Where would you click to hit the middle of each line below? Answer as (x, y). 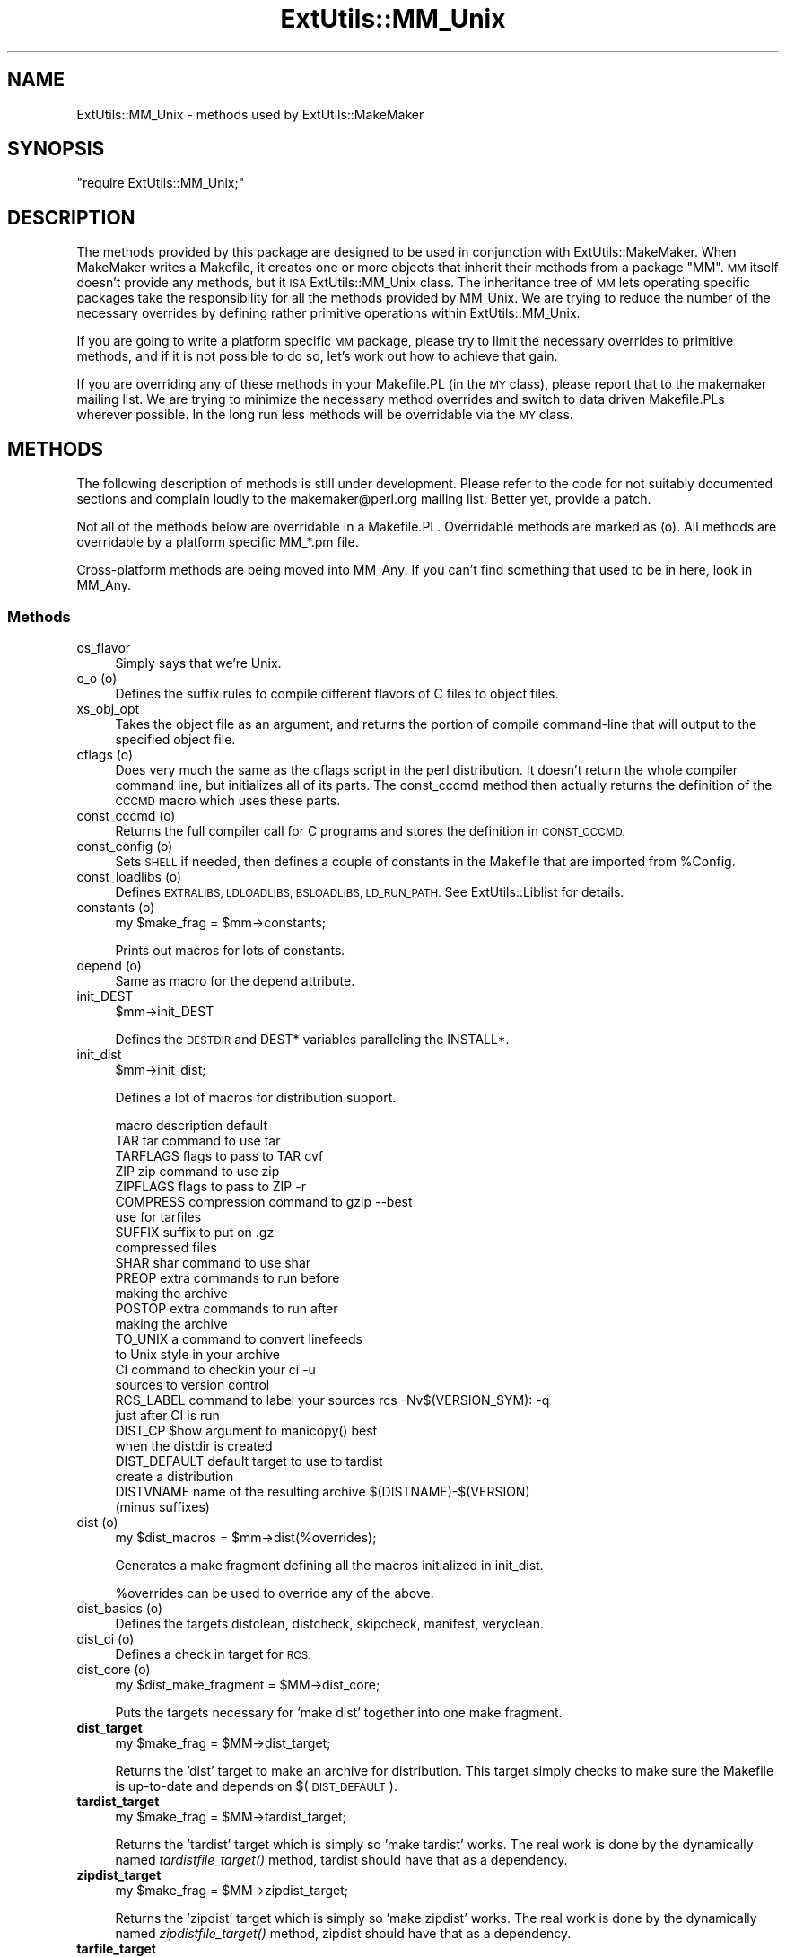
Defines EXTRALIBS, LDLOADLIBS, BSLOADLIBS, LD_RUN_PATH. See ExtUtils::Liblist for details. (370, 891)
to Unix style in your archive (197, 1354)
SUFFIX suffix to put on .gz (195, 1232)
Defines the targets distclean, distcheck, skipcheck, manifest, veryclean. (329, 1623)
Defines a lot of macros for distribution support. (256, 1097)
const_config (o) (125, 846)
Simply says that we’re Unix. (198, 663)
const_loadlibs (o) (129, 876)
